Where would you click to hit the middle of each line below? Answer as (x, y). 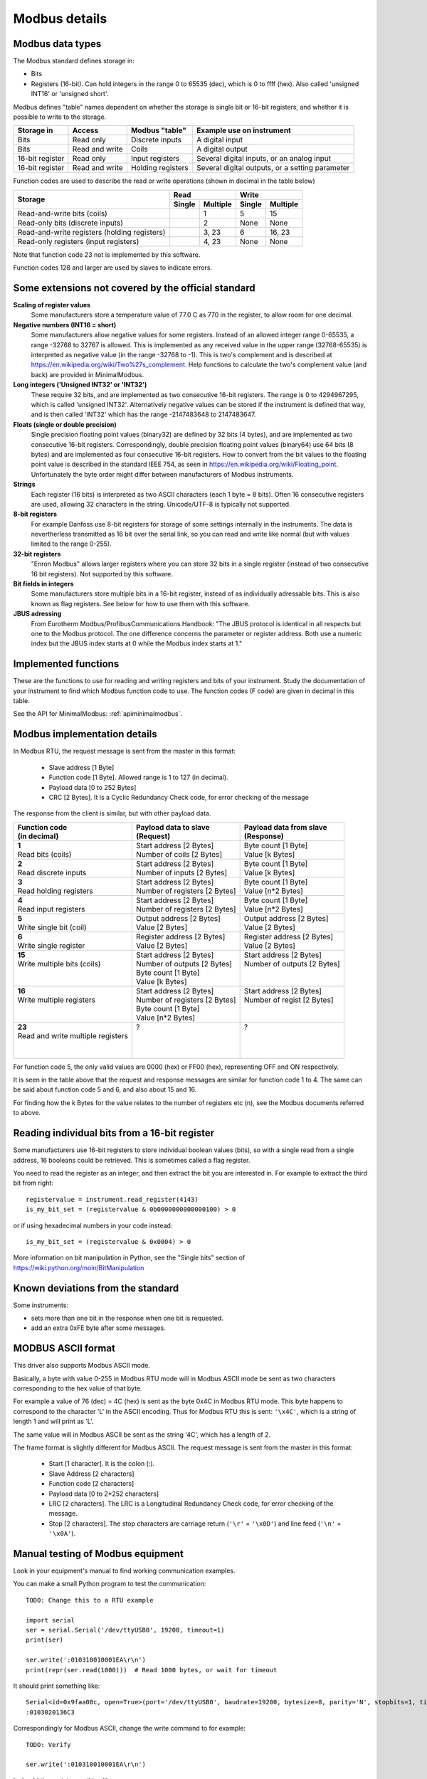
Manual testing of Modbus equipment (99, 1554)
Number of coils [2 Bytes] (179, 854)
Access (85, 130)
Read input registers (51, 909)
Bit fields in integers (43, 584)
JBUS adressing (37, 614)
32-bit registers (37, 554)
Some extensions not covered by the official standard (134, 288)
